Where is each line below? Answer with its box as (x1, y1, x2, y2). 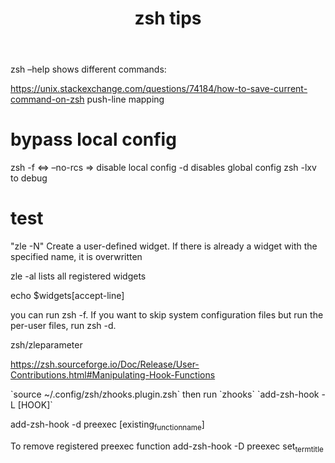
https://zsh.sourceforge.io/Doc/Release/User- (10, 358, 200, 371)
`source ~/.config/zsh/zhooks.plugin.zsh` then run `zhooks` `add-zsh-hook (10, 388, 320, 401)
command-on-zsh (10, 93, 85, 106)
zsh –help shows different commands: (10, 63, 167, 76)
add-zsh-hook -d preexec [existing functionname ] (10, 418, 205, 432)
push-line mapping (86, 93, 165, 106)
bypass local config (10, 128, 177, 151)
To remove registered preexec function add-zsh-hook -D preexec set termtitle (10, 440, 324, 454)
